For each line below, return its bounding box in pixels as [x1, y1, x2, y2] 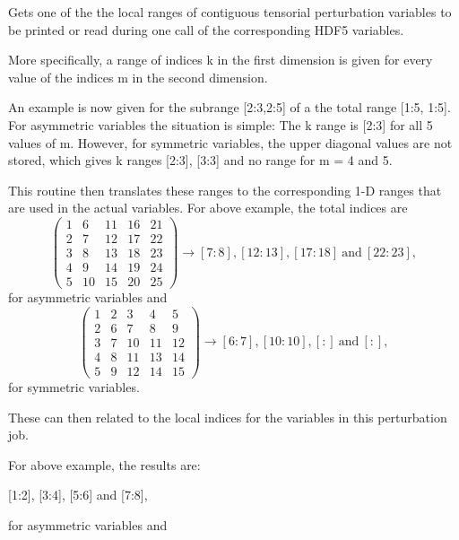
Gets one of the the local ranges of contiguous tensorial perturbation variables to [8, 3, 452, 21]
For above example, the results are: [8, 455, 201, 474]
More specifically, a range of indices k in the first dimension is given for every [8, 50, 433, 69]
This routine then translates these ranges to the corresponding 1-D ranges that [8, 180, 442, 199]
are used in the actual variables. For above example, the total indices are [8, 198, 408, 217]
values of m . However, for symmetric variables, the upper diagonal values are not [8, 133, 453, 152]
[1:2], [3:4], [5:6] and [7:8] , [8, 485, 148, 504]
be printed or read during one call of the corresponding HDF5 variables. [8, 20, 404, 39]
